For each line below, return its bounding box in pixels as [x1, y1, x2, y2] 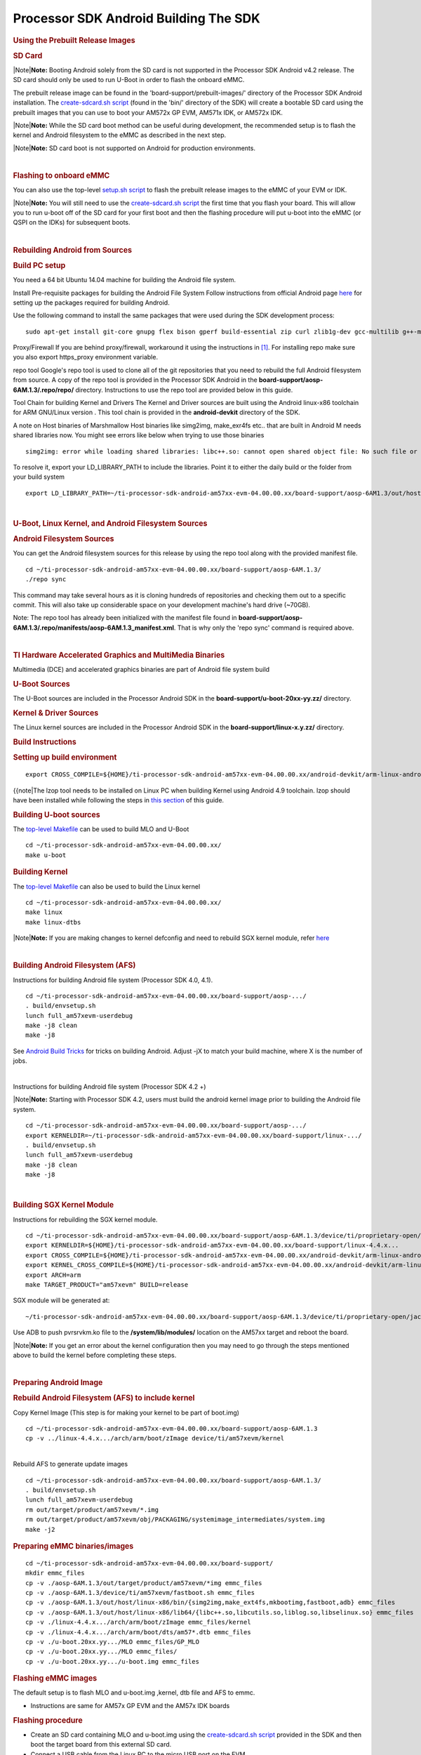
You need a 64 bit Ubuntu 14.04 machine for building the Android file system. [13, 276, 236, 284]
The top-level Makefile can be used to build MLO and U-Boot [13, 825, 189, 833]
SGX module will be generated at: [13, 1296, 110, 1305]
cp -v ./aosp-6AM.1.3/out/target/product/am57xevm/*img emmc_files [25, 1579, 262, 1587]
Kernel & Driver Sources [13, 708, 99, 718]
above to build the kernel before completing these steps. [13, 1351, 177, 1359]
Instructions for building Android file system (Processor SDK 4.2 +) [13, 1082, 206, 1091]
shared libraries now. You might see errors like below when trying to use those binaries [13, 431, 265, 439]
